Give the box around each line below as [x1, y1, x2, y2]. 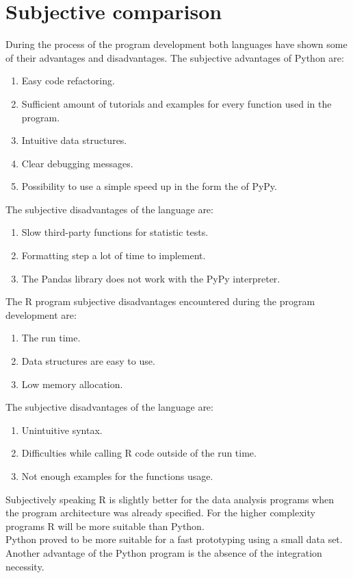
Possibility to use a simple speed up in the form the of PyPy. [21, 179, 277, 193]
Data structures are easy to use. [21, 354, 155, 368]
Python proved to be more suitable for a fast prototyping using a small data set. [5, 532, 343, 546]
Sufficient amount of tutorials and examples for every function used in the [21, 96, 332, 110]
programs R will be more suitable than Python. [5, 518, 205, 533]
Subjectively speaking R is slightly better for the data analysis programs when [5, 492, 334, 506]
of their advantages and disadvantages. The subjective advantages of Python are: [5, 50, 344, 64]
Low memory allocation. [21, 376, 123, 391]
